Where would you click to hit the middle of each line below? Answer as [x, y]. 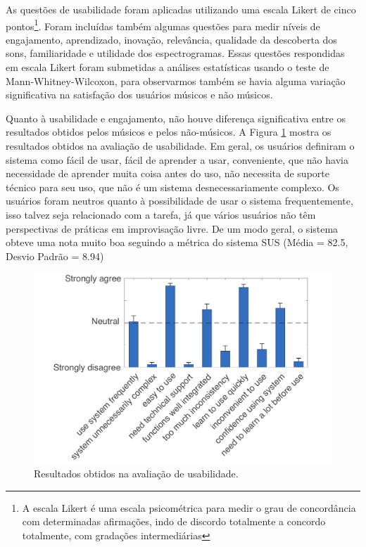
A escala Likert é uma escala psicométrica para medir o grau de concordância [189, 507]
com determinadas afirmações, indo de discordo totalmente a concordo [174, 521]
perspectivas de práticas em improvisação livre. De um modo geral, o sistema [172, 228]
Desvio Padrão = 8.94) [55, 256]
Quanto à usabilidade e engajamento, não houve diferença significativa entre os [176, 118]
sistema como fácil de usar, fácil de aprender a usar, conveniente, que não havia [177, 159]
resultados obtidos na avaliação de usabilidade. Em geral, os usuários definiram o [180, 146]
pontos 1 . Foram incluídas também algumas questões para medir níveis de [163, 25]
